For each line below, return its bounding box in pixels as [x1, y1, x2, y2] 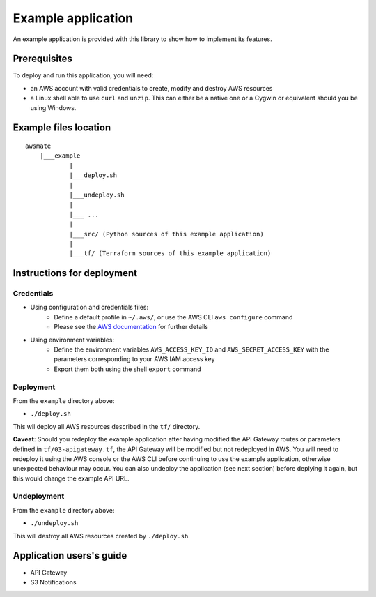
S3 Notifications [30, 577, 77, 586]
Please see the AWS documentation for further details [54, 323, 209, 331]
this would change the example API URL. [13, 474, 130, 483]
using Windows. [30, 103, 77, 112]
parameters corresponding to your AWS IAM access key [54, 355, 215, 363]
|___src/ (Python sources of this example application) [69, 230, 264, 238]
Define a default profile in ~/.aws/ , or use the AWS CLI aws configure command [54, 312, 293, 321]
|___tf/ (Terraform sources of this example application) [69, 250, 272, 257]
